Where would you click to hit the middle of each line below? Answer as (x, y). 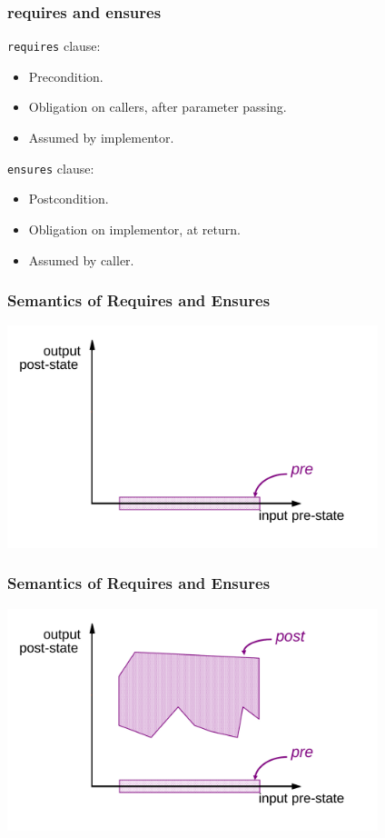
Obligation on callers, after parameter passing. (158, 107)
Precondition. (66, 76)
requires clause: (54, 46)
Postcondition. (69, 199)
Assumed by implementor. (101, 138)
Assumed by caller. (81, 259)
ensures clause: (51, 168)
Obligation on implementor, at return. (134, 229)
